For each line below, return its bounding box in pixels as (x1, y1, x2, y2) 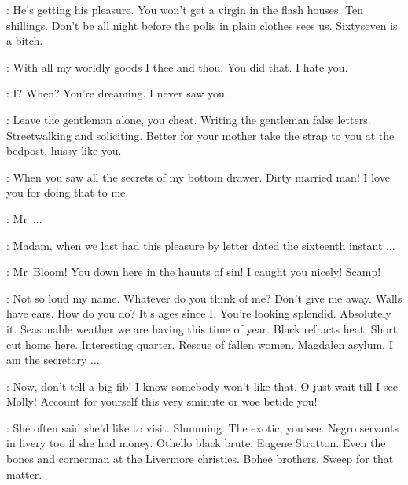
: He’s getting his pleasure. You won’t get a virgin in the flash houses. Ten (6, 2, 363, 17)
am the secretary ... (6, 351, 100, 368)
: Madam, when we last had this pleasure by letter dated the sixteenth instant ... (6, 237, 395, 253)
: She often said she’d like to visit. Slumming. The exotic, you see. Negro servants (6, 419, 399, 435)
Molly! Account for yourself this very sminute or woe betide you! (6, 393, 318, 410)
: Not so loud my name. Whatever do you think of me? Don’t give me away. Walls (6, 289, 402, 306)
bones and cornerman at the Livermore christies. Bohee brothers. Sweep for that (6, 450, 394, 467)
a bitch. (6, 32, 43, 49)
